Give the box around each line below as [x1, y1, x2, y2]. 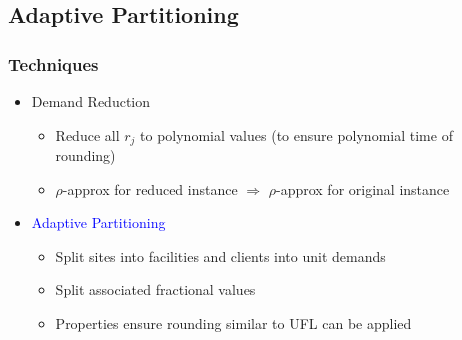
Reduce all [55, 124, 120, 145]
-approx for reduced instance [62, 178, 238, 199]
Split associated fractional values [55, 279, 256, 300]
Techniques [8, 51, 99, 76]
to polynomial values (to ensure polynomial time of [140, 124, 453, 145]
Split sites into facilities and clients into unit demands [55, 245, 386, 266]
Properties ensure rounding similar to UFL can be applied [55, 313, 412, 334]
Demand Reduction [31, 91, 151, 111]
